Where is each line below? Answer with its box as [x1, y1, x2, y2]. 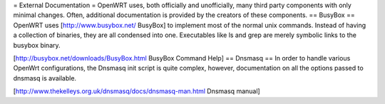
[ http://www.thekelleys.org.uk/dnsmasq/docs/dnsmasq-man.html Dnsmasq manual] [13, 87, 260, 95]
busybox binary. [13, 41, 61, 49]
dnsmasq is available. [13, 73, 77, 82]
